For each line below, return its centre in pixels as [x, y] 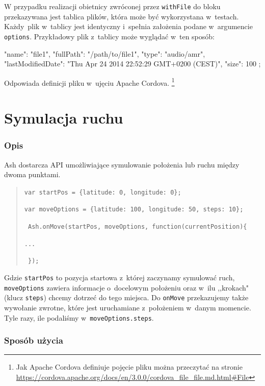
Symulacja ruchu [64, 118]
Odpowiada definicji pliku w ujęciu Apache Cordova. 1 [89, 82]
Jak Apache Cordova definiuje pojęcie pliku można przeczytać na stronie [129, 367]
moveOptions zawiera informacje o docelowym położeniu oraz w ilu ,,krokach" [127, 287]
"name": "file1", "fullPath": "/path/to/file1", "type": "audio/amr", [105, 53]
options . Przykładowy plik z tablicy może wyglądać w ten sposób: [109, 36]
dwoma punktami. [32, 174]
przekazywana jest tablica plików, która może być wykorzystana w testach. [122, 16]
